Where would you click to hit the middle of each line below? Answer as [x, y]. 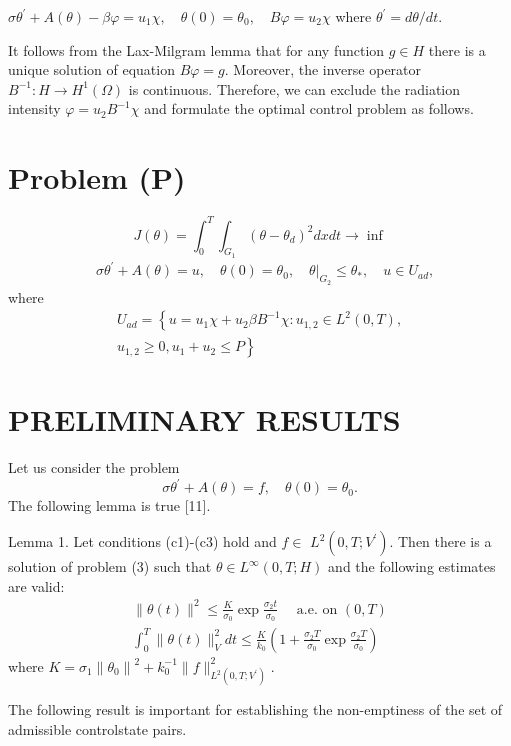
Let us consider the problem [94, 467]
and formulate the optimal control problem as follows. [309, 108]
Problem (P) [97, 177]
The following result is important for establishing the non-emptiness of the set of [255, 709]
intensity [34, 108]
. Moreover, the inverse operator [323, 69]
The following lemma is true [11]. [109, 505]
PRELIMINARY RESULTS [204, 419]
